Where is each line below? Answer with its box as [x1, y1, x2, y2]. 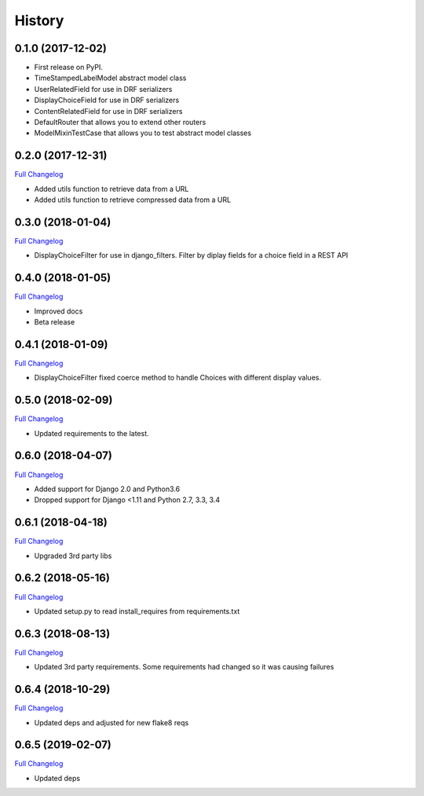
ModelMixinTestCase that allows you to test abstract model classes [34, 128, 251, 138]
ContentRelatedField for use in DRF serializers [34, 106, 183, 116]
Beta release [34, 317, 75, 327]
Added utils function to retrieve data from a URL [34, 184, 189, 193]
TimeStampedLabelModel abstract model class [34, 73, 187, 83]
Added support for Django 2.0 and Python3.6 [34, 484, 181, 493]
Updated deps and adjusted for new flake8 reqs [34, 717, 189, 727]
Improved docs [34, 306, 83, 316]
